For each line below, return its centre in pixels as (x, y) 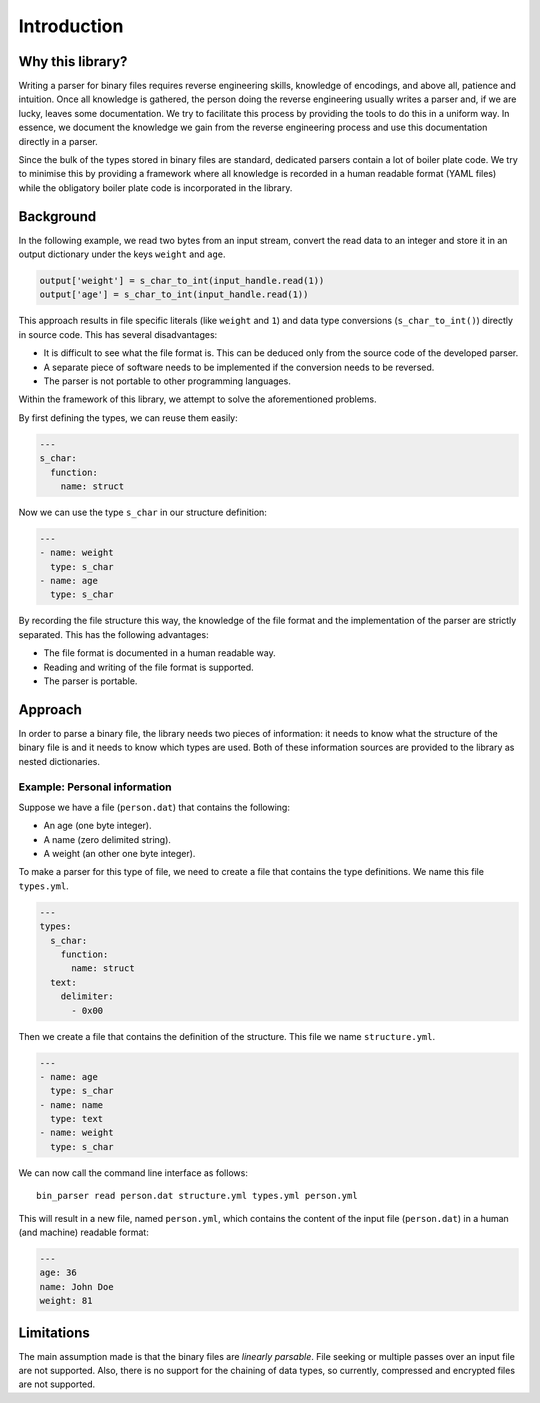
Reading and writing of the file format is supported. (148, 667)
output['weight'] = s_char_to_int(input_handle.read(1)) (182, 281)
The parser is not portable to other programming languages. (167, 381)
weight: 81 (66, 1301)
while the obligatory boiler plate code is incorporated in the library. (155, 187)
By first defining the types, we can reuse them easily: (128, 417)
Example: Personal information (95, 787)
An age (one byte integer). (97, 826)
